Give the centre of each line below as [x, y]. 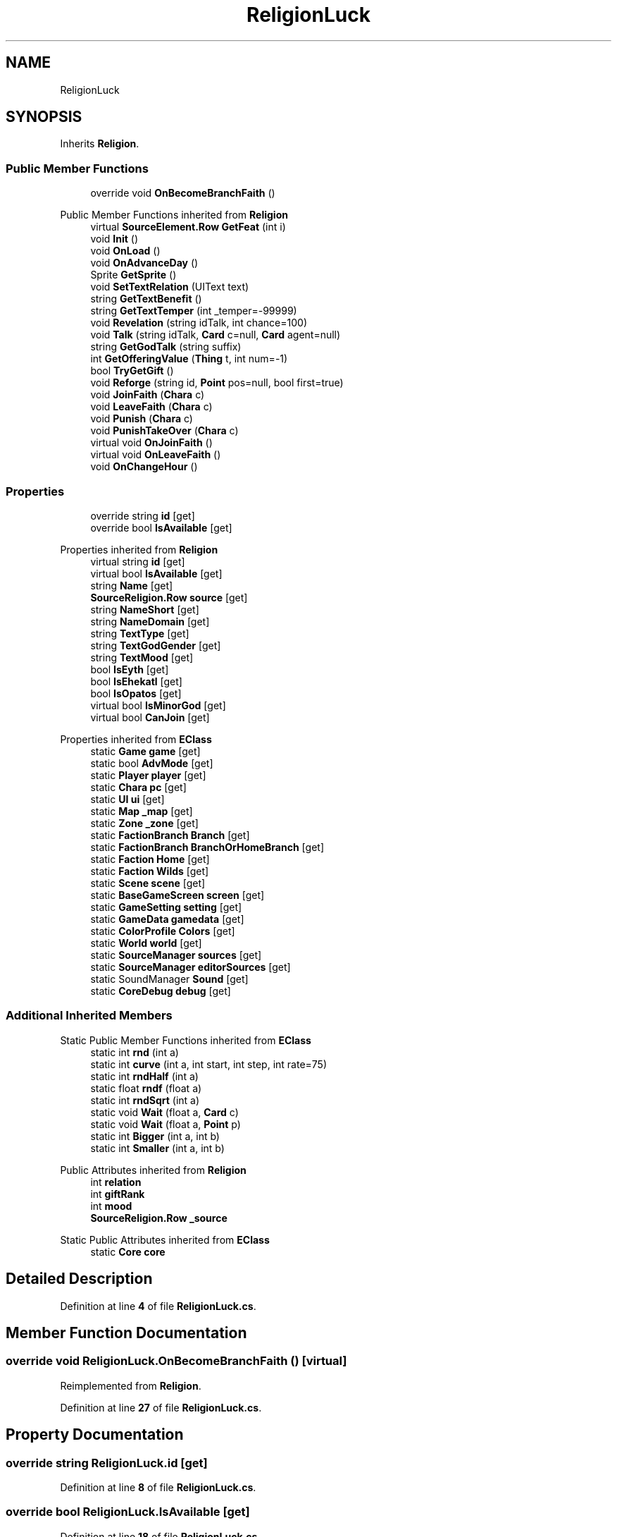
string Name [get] [132, 585]
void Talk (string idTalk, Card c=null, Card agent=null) [216, 335]
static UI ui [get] [127, 799]
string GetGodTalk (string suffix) [166, 347]
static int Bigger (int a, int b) [155, 1136]
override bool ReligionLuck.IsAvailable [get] [128, 1512]
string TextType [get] [140, 633]
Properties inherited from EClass [136, 739]
